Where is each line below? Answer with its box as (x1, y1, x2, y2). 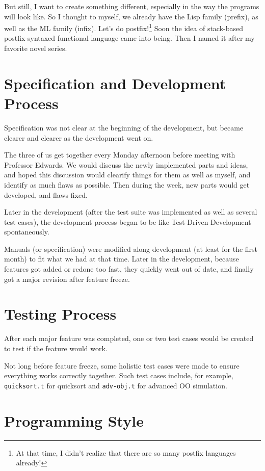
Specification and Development (4, 72, 226, 93)
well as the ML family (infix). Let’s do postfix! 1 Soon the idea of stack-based (4, 21, 244, 33)
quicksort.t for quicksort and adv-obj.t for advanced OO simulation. (4, 380, 227, 390)
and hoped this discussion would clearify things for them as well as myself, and (4, 169, 251, 180)
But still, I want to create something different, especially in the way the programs (4, 1, 259, 11)
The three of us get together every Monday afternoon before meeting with (4, 149, 235, 160)
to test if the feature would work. (4, 343, 108, 353)
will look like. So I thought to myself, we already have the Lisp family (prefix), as (4, 11, 258, 21)
